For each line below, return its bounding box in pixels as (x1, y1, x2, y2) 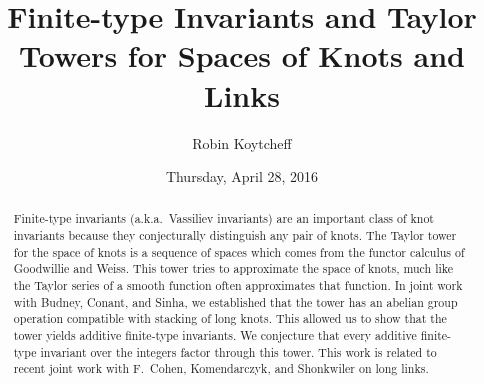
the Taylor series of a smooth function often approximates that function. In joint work (13, 277, 463, 294)
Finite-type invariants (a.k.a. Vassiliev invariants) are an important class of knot (13, 210, 434, 227)
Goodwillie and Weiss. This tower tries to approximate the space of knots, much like (13, 260, 453, 277)
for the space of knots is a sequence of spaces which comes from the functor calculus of (13, 243, 465, 260)
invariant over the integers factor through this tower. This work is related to (40, 343, 437, 360)
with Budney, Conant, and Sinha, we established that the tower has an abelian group (13, 293, 458, 310)
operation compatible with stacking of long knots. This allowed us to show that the (13, 310, 447, 327)
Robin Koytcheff (192, 132, 292, 153)
